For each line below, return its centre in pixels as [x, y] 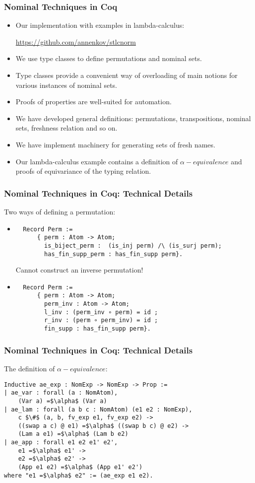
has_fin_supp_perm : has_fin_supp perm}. [114, 254]
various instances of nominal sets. [66, 85]
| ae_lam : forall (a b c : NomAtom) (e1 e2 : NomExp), [98, 409]
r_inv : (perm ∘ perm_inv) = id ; [101, 320]
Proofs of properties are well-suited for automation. [94, 102]
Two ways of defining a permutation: [60, 211]
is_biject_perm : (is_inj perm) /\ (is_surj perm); [133, 245]
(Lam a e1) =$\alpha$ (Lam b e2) [73, 434]
